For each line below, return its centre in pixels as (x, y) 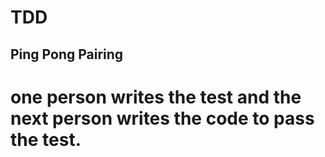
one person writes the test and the (156, 97)
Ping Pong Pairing (67, 54)
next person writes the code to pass (162, 118)
